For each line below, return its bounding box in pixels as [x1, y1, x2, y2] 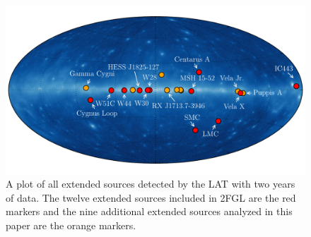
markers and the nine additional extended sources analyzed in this [6, 204, 293, 219]
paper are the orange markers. [6, 217, 136, 232]
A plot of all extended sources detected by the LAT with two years [6, 176, 295, 191]
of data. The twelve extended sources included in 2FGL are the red [6, 190, 296, 205]
